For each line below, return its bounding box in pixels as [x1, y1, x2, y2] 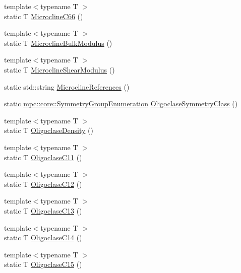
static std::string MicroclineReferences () [4, 81, 130, 92]
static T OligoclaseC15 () [4, 259, 82, 269]
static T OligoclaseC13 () [4, 205, 82, 216]
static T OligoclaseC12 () [4, 178, 82, 189]
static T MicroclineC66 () [4, 11, 83, 21]
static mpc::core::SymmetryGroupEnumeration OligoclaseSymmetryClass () [4, 98, 238, 109]
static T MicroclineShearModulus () [4, 64, 115, 75]
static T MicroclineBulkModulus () [4, 37, 112, 48]
